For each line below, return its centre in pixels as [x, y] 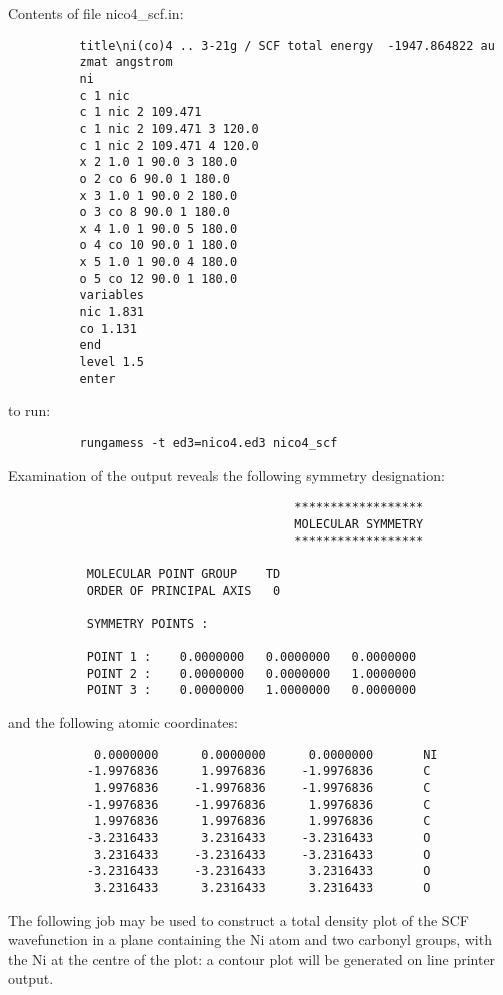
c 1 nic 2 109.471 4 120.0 [169, 145]
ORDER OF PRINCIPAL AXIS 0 [183, 590]
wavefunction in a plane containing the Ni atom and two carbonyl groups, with [250, 939]
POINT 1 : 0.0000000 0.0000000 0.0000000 [251, 657]
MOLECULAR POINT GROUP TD [183, 573]
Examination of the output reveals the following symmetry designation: [226, 474]
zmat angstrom [126, 62]
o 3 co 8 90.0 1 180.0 [154, 212]
